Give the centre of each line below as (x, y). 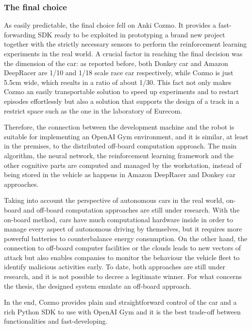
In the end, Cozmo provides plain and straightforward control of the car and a (120, 302)
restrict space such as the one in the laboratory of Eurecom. (93, 110)
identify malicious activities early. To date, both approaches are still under (115, 267)
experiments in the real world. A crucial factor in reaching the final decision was (123, 53)
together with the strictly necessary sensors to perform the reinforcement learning (126, 44)
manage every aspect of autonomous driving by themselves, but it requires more (123, 229)
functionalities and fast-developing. (56, 321)
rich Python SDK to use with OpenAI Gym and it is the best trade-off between (122, 311)
